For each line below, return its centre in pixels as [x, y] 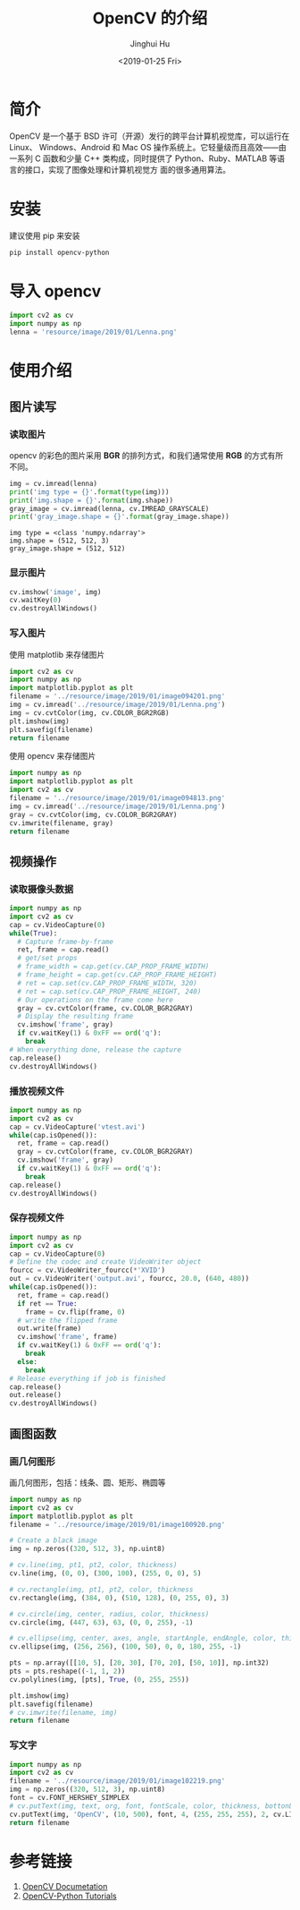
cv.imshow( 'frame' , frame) [67, 1337]
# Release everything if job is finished [87, 1378]
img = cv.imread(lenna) [54, 483]
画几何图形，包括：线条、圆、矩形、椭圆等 [87, 1482]
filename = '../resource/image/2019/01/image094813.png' [117, 798]
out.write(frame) [50, 1329]
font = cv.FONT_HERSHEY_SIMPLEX [69, 1798]
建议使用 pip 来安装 [45, 235]
